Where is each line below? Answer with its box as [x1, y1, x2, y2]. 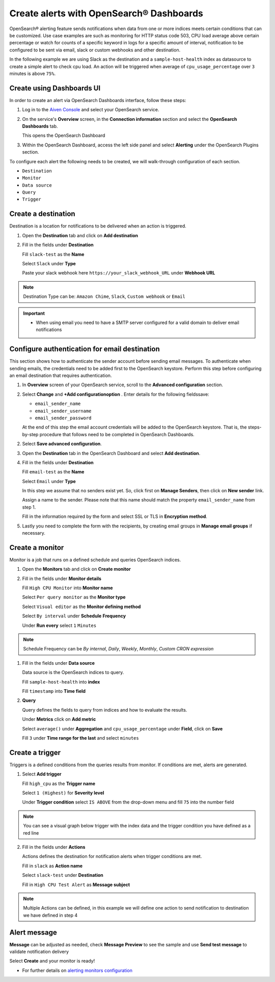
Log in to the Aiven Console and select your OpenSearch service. [22, 107, 159, 113]
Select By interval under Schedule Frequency [22, 613, 126, 619]
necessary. [22, 530, 46, 536]
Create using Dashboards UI [9, 84, 101, 92]
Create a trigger [9, 748, 61, 757]
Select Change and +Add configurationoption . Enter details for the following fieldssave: [22, 391, 209, 397]
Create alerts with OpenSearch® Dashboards [9, 8, 203, 19]
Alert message [9, 928, 57, 937]
